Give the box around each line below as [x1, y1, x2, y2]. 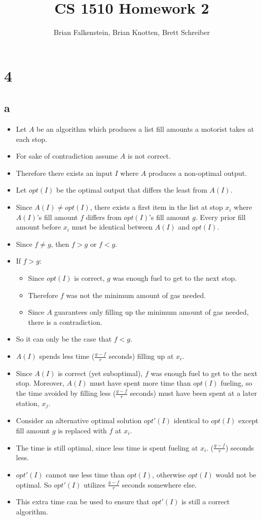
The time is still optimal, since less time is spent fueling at [16, 442, 198, 453]
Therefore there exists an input [16, 167, 113, 178]
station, [16, 397, 40, 408]
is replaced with [58, 425, 107, 435]
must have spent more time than [90, 378, 191, 388]
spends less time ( [39, 351, 95, 361]
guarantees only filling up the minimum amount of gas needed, [54, 307, 249, 317]
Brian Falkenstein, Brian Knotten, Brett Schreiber [54, 27, 210, 38]
